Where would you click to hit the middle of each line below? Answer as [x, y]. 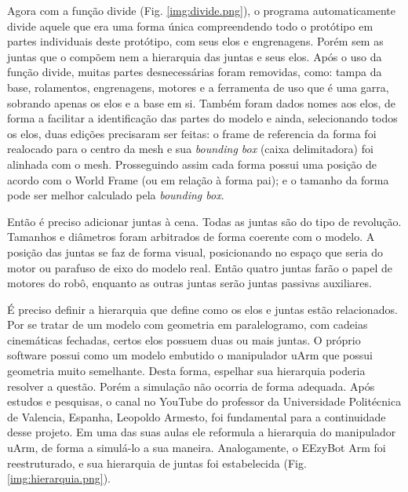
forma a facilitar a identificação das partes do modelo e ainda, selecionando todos [202, 118]
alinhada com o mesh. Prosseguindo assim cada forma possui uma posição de [192, 164]
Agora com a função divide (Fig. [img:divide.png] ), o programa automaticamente [202, 10]
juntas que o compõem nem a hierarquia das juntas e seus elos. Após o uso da [195, 56]
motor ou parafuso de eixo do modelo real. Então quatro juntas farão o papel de [200, 267]
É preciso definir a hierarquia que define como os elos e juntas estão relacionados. [202, 309]
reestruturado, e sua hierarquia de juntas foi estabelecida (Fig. [157, 463]
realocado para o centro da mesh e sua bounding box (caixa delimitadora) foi [190, 149]
